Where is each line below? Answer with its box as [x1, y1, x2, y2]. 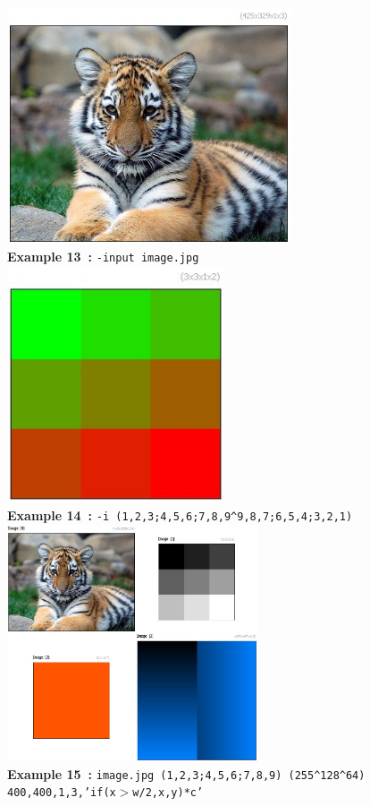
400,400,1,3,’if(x [7, 786, 116, 800]
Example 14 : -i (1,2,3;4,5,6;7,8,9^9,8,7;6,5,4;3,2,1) [7, 505, 353, 524]
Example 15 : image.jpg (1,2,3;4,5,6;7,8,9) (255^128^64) [7, 764, 366, 783]
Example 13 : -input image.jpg [7, 247, 199, 266]
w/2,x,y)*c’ [132, 786, 204, 800]
